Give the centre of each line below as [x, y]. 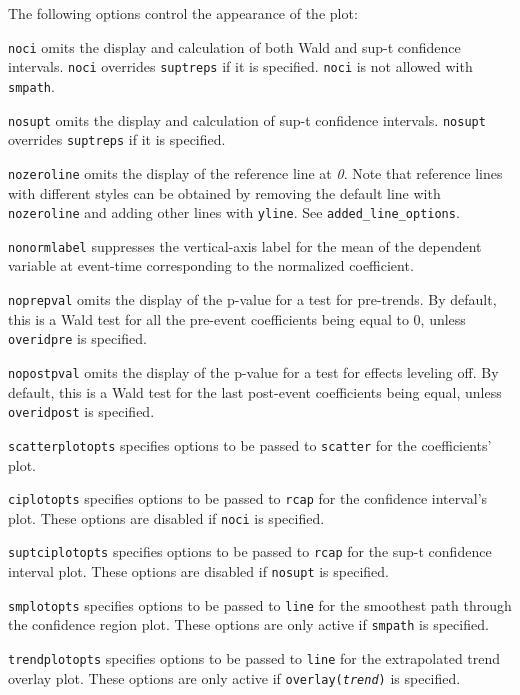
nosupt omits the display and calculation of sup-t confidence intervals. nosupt [247, 119]
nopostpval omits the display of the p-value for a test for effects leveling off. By [253, 371]
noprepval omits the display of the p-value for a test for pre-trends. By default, [252, 299]
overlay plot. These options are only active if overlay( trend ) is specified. [234, 677]
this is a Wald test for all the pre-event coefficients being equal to [208, 318]
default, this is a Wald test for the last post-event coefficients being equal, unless [255, 391]
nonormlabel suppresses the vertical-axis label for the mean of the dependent [245, 245]
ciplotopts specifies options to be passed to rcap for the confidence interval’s [248, 498]
